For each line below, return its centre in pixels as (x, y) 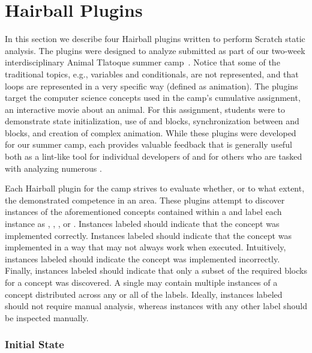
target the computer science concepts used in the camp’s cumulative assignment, (153, 98)
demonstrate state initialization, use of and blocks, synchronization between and (152, 121)
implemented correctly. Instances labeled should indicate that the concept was (148, 235)
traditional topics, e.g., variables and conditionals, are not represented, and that (152, 74)
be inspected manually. (47, 317)
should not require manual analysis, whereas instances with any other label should (156, 306)
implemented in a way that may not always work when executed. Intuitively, (145, 247)
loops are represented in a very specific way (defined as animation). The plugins (151, 86)
